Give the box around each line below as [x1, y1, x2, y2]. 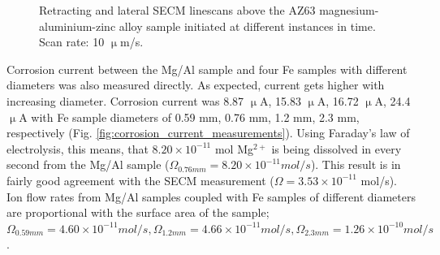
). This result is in [310, 156, 401, 173]
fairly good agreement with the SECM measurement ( [6, 171, 274, 188]
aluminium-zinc [39, 17, 116, 34]
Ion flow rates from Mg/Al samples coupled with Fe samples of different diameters [6, 188, 416, 205]
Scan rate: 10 [39, 33, 105, 50]
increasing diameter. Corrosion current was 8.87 [6, 92, 244, 109]
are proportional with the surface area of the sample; [6, 204, 270, 221]
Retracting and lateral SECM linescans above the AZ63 [39, 2, 316, 18]
